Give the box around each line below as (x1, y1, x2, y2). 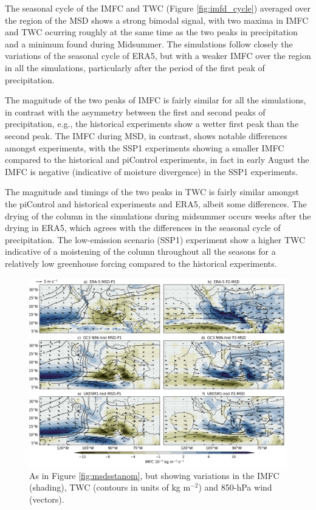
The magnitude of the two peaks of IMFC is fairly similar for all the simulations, (5, 94, 306, 106)
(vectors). (29, 492, 64, 505)
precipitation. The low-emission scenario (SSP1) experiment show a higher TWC (5, 233, 306, 246)
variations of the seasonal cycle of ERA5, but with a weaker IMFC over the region (5, 49, 311, 62)
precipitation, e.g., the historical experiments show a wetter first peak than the (5, 117, 299, 130)
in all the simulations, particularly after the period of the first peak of (5, 61, 265, 74)
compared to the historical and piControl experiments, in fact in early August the (5, 153, 309, 166)
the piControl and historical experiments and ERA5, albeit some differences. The (5, 197, 307, 210)
